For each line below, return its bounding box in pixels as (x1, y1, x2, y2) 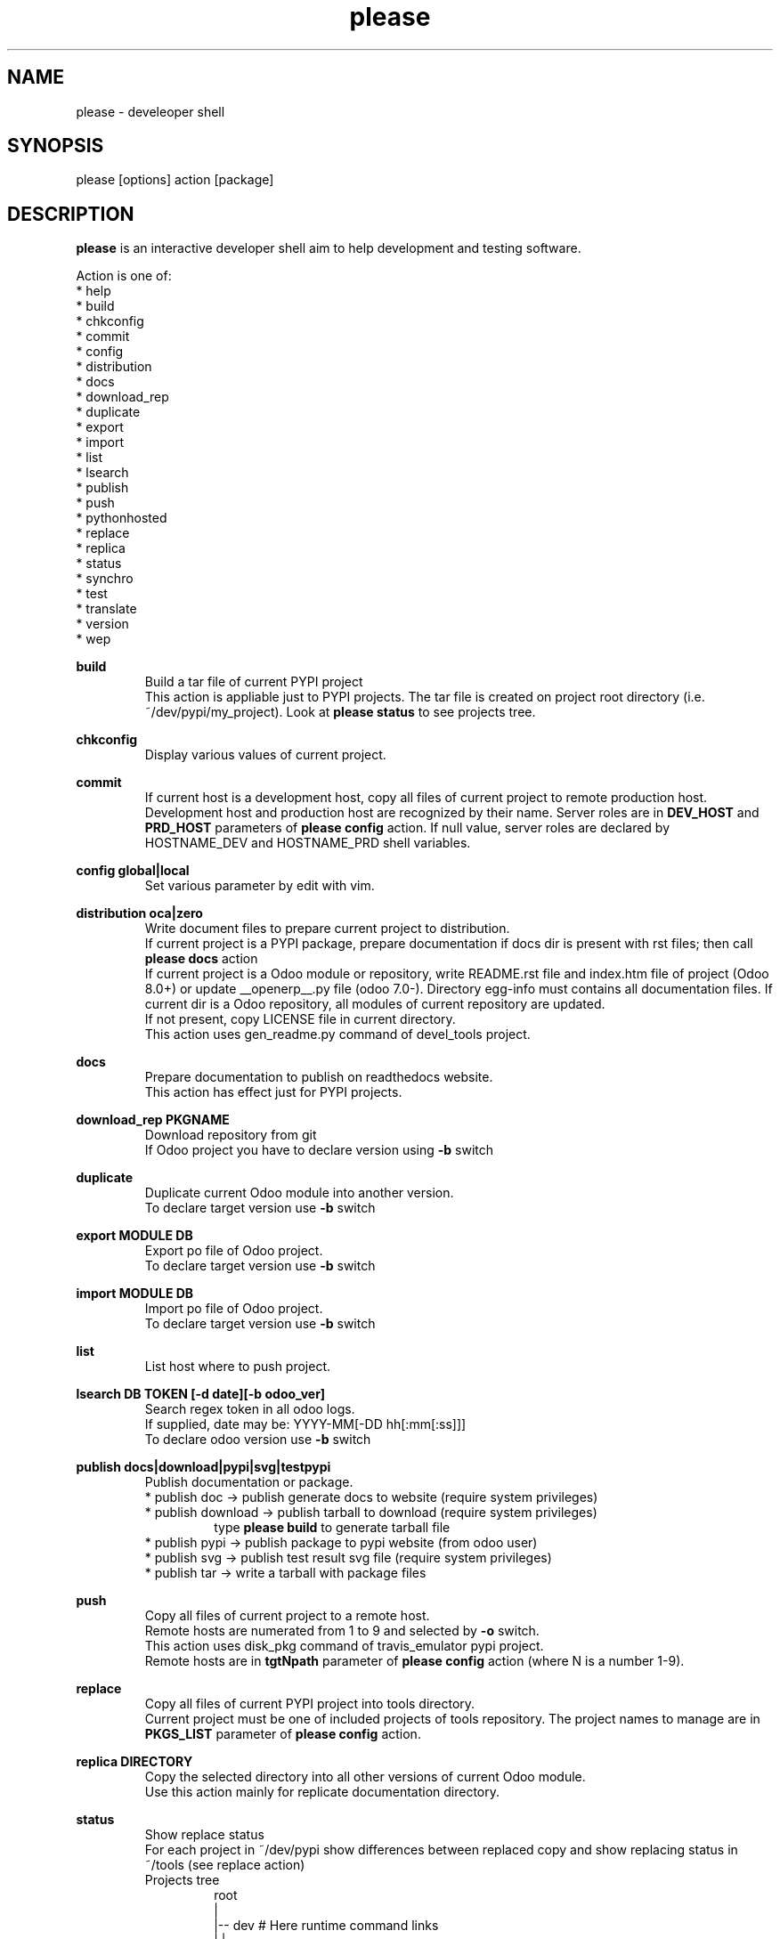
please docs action (144, 951, 258, 967)
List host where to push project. (144, 1359, 331, 1375)
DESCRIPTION (7, 202, 134, 225)
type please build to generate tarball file (214, 1520, 451, 1536)
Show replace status (144, 1827, 264, 1843)
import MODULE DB (76, 1286, 194, 1302)
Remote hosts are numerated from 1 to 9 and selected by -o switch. (144, 1623, 540, 1639)
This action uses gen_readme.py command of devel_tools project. (144, 1026, 531, 1043)
